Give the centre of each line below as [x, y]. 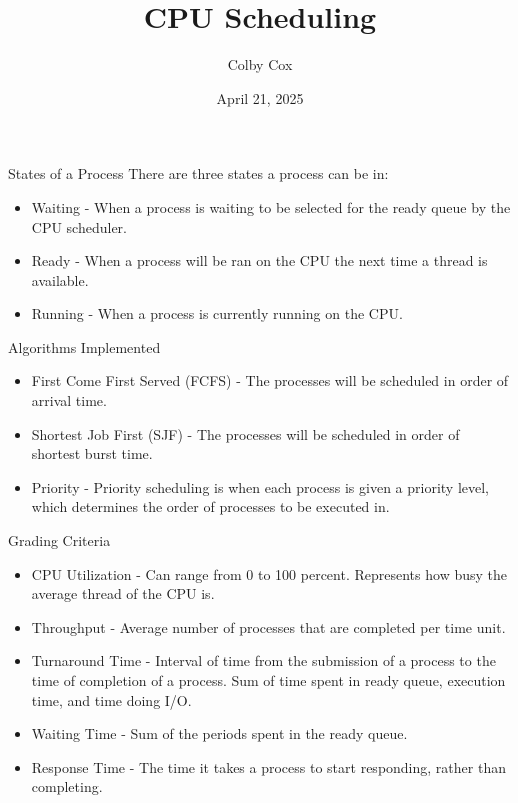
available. [60, 279]
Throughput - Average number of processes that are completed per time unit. [268, 626]
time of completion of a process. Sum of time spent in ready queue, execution [268, 680]
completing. [67, 786]
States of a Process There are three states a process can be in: [198, 173]
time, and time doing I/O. [111, 699]
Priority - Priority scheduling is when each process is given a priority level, [260, 486]
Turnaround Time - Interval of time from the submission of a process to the [263, 660]
